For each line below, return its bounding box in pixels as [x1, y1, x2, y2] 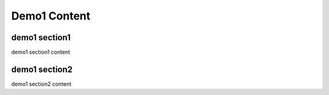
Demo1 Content [11, 9, 91, 23]
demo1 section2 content [11, 80, 72, 88]
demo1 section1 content [11, 49, 70, 56]
